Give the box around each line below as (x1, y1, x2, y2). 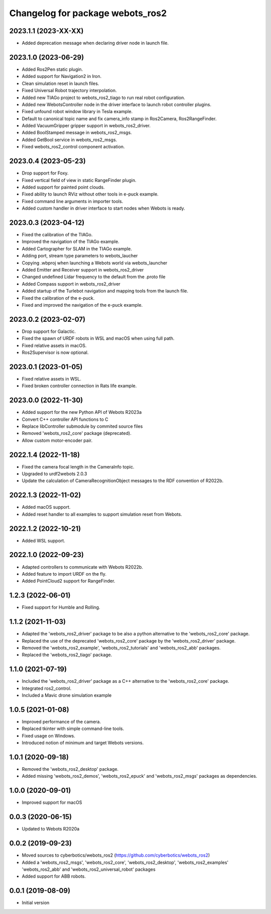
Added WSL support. (22, 537, 65, 543)
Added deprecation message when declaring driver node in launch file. (22, 40, 169, 46)
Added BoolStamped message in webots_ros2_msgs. (22, 130, 132, 136)
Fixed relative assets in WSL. (22, 376, 81, 382)
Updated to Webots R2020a (22, 826, 80, 832)
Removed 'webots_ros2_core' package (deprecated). (22, 430, 131, 436)
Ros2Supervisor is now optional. (22, 349, 89, 355)
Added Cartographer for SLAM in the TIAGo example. (22, 245, 132, 251)
